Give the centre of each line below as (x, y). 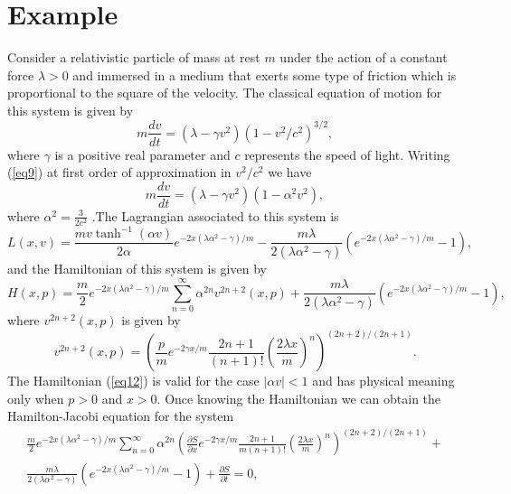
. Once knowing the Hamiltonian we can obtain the (299, 398)
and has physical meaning (383, 381)
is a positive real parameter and (142, 154)
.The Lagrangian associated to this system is (215, 215)
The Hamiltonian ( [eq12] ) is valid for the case (133, 381)
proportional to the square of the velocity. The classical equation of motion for (225, 93)
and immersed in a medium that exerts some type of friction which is (265, 75)
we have (290, 172)
